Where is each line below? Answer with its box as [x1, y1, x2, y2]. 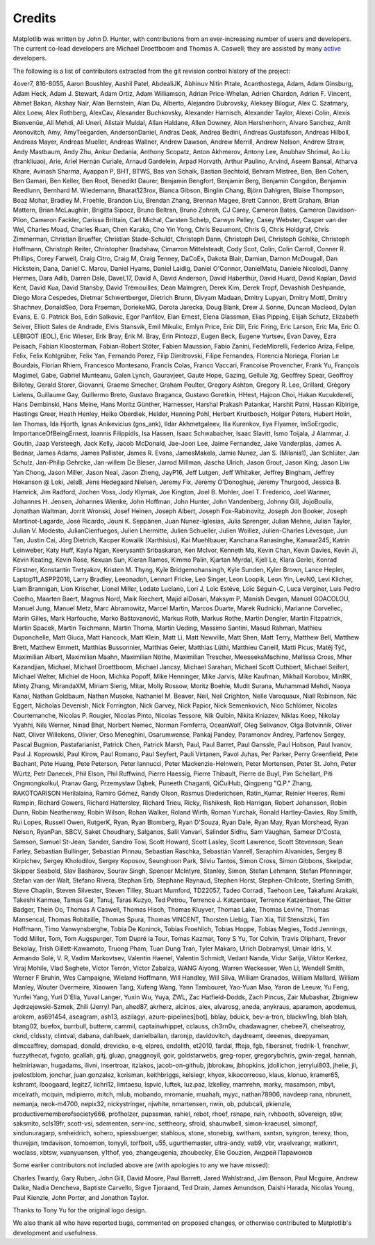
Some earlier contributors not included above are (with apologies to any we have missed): [12, 1161, 270, 1169]
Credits [12, 10, 57, 26]
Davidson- [326, 206, 358, 215]
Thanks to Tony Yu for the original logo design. [12, 1206, 147, 1214]
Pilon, [12, 215, 29, 224]
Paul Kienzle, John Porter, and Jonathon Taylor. [12, 1193, 149, 1201]
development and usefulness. [12, 1228, 98, 1237]
